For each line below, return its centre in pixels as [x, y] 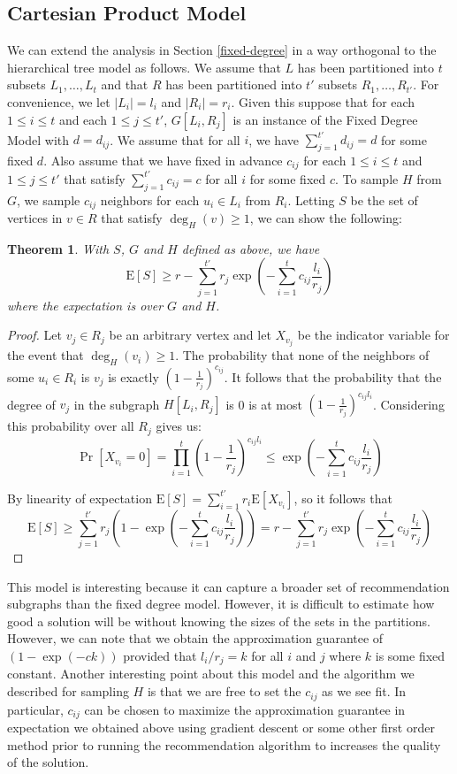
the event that [46, 355]
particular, [35, 709]
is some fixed [410, 656]
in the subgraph [117, 404]
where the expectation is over [85, 305]
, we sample [49, 199]
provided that [160, 656]
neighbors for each [150, 199]
